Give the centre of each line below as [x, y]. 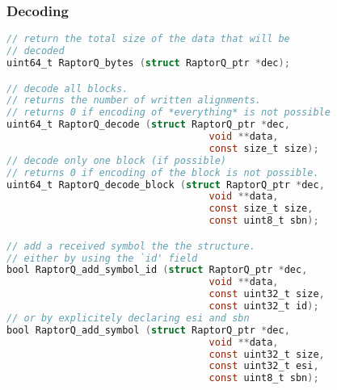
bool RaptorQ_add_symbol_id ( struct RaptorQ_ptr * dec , [157, 270]
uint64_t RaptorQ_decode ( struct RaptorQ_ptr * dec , [148, 125]
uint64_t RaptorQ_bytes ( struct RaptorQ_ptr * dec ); [148, 63]
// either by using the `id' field [102, 258]
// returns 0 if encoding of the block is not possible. [163, 172]
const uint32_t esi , [264, 366]
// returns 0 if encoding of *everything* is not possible [168, 113]
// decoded [36, 51]
